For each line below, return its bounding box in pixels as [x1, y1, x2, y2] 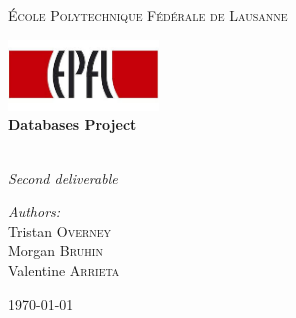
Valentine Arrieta [8, 259, 120, 280]
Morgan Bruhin [8, 240, 103, 261]
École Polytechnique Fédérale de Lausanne [8, 5, 288, 25]
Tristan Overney [8, 220, 112, 241]
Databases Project [8, 114, 137, 135]
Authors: [8, 201, 61, 222]
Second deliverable [8, 167, 118, 188]
